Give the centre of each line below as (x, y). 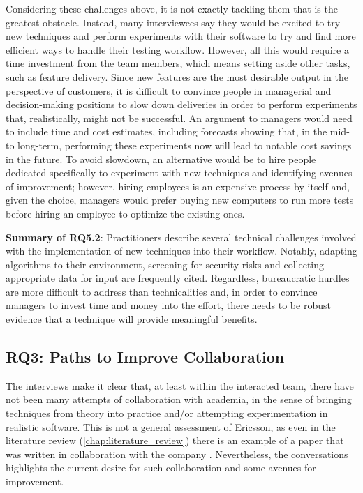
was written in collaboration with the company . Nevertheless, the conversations (177, 454)
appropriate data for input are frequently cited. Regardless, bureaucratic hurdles (178, 278)
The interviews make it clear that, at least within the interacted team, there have (180, 385)
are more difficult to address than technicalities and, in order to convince (162, 291)
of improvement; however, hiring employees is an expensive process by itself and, (178, 186)
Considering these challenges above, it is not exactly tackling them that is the (172, 8)
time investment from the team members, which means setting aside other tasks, (178, 63)
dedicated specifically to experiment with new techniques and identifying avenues (179, 173)
